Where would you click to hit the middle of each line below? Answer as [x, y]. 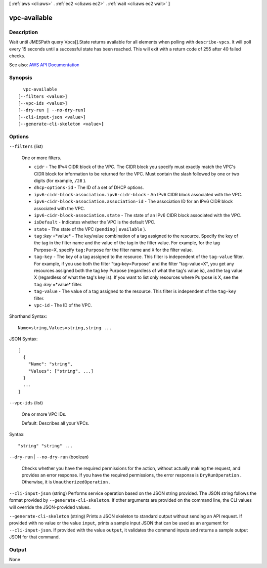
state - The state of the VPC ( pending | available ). [90, 229]
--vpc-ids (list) [26, 403]
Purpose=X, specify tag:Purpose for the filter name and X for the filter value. [113, 250]
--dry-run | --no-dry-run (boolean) [49, 457]
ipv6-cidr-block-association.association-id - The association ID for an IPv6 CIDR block [133, 201]
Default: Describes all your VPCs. [55, 423]
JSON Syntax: [23, 339]
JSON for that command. [35, 537]
